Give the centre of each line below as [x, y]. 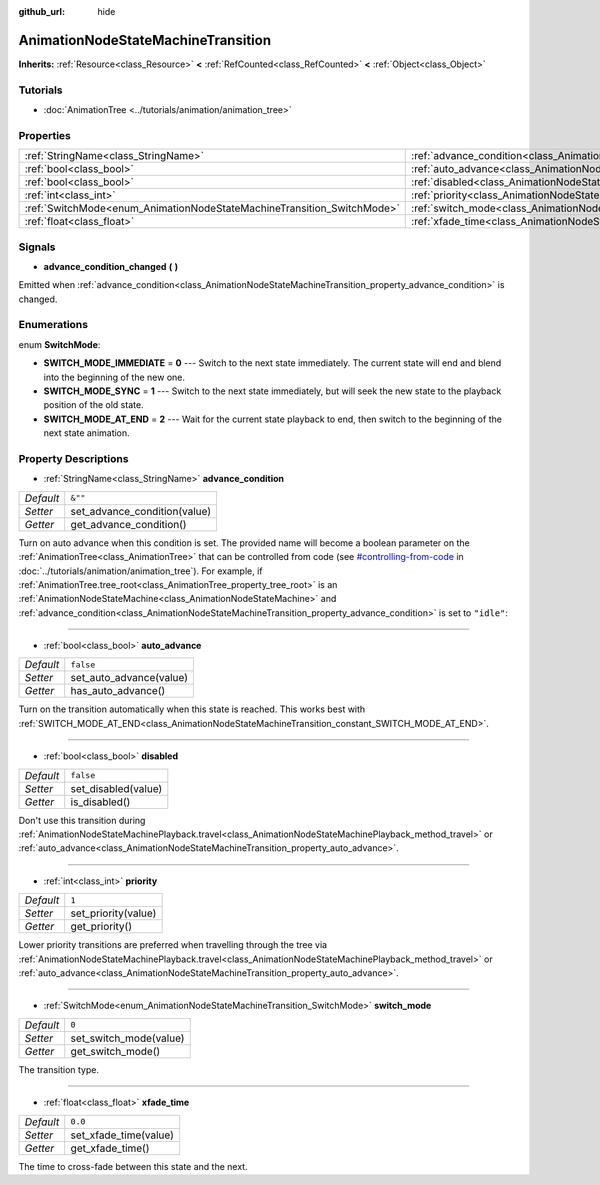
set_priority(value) [113, 913]
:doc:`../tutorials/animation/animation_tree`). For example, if [140, 571]
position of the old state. [93, 405]
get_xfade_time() [110, 1148]
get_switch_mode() [115, 1051]
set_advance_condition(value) [141, 511]
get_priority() [101, 927]
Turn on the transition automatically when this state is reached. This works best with [192, 709]
